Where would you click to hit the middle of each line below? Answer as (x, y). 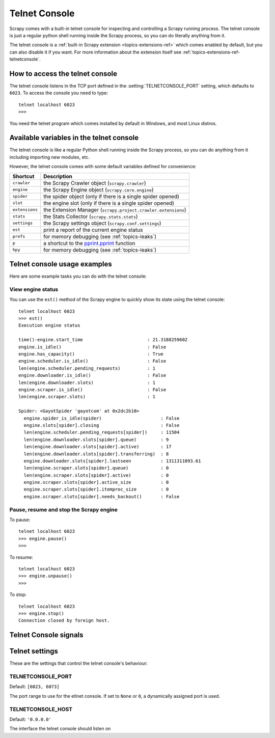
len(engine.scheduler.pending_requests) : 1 (87, 368)
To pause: (20, 520)
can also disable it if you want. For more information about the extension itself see (95, 52)
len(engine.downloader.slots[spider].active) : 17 (98, 447)
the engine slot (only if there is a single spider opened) (109, 203)
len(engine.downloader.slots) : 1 (87, 382)
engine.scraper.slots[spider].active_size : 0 (96, 482)
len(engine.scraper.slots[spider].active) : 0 (96, 475)
